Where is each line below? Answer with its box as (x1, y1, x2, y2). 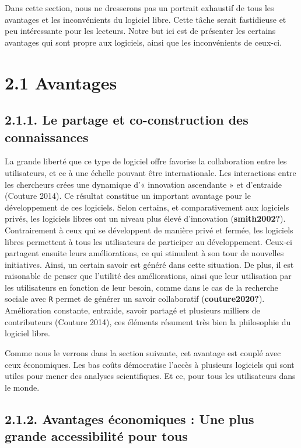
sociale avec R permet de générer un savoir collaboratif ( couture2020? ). (5, 292, 265, 305)
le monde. (5, 381, 40, 393)
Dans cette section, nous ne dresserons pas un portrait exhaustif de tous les (5, 2, 274, 13)
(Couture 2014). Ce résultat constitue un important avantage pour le (5, 189, 251, 202)
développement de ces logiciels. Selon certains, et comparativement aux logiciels (5, 201, 289, 213)
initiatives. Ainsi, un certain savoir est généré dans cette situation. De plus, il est (5, 258, 294, 270)
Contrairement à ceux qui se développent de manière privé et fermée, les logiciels (5, 223, 293, 236)
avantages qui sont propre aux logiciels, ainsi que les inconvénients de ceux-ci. (5, 36, 282, 48)
